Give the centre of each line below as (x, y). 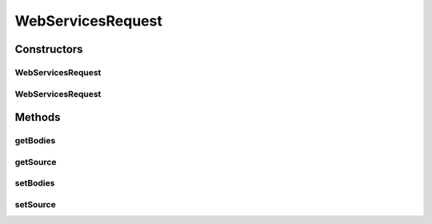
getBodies (35, 141)
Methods (38, 117)
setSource (35, 204)
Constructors (49, 49)
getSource (36, 162)
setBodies (35, 183)
